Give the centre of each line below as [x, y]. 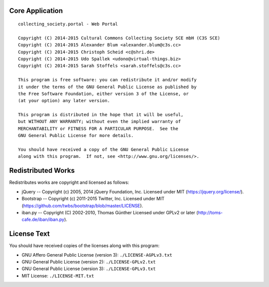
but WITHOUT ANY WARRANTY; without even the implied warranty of [100, 122]
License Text [29, 234]
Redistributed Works [42, 171]
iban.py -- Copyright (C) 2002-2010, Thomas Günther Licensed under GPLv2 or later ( [110, 212]
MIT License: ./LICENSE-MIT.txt [58, 276]
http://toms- [210, 212]
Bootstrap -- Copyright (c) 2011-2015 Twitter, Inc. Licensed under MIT [93, 199]
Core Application [36, 11]
